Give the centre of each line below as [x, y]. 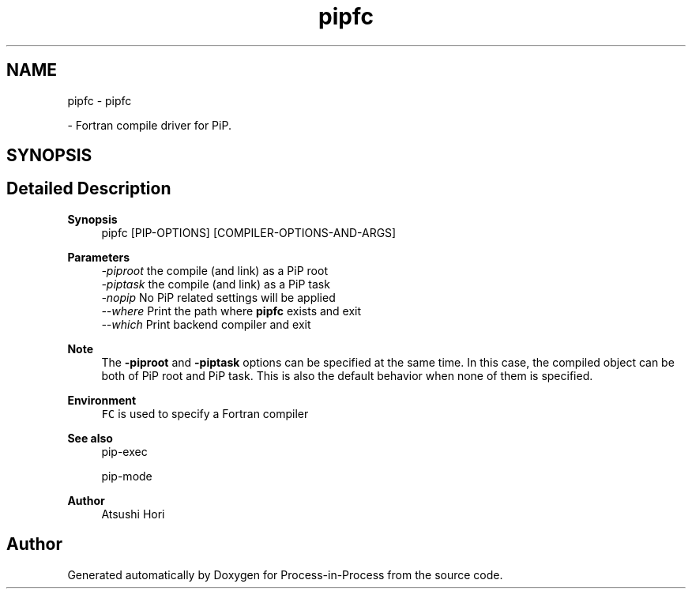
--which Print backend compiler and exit [206, 324]
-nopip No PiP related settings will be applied [218, 297]
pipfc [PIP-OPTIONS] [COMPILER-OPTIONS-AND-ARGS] [249, 232]
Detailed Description [89, 189]
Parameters [99, 257]
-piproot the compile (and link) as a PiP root [214, 270]
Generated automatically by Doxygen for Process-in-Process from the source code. [285, 574]
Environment [102, 400]
